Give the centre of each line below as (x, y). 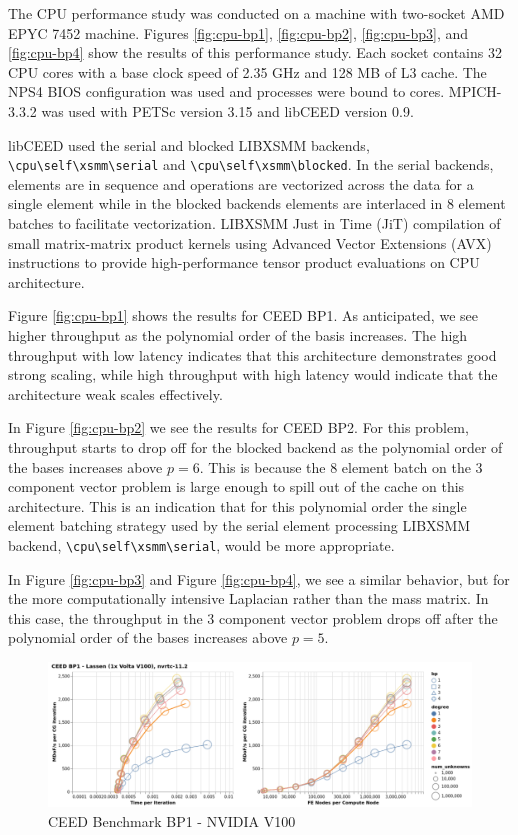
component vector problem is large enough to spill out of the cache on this (236, 486)
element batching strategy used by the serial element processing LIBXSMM (239, 525)
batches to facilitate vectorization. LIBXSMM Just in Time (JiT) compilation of (254, 223)
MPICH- (475, 91)
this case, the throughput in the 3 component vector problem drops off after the (253, 617)
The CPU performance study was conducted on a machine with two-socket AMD (256, 13)
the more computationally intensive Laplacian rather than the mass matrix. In (248, 598)
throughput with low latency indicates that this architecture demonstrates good (252, 354)
